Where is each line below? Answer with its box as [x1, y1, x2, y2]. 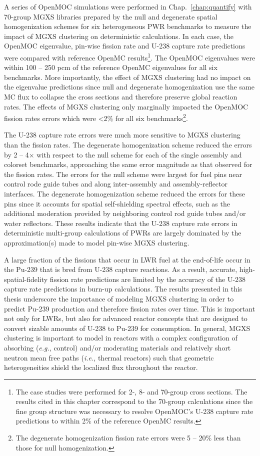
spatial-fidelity [4, 273, 48, 284]
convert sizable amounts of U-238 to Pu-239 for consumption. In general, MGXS [4, 322, 250, 333]
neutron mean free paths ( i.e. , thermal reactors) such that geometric [4, 352, 214, 362]
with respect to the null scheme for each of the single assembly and [36, 149, 242, 159]
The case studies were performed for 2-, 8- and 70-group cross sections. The [15, 386, 247, 396]
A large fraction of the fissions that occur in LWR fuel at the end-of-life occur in [4, 254, 250, 264]
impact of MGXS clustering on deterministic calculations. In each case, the [4, 30, 233, 41]
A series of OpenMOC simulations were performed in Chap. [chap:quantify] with [4, 1, 252, 11]
